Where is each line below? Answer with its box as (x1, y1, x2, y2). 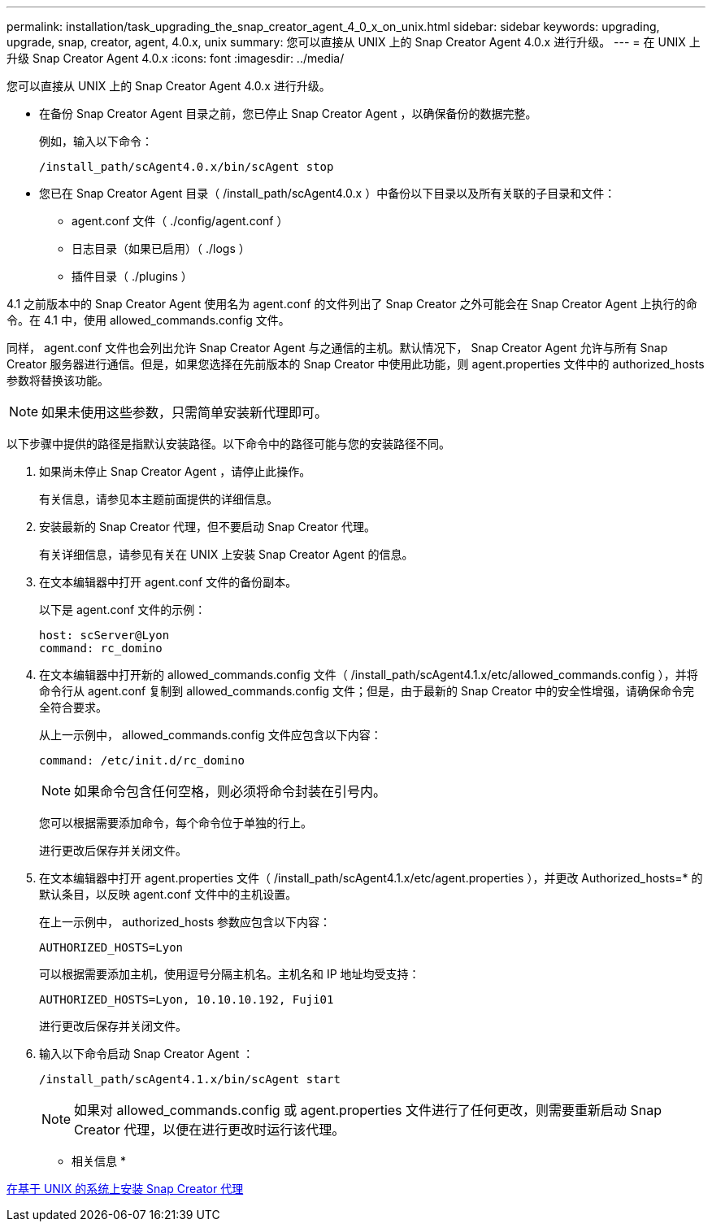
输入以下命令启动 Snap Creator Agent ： (39, 1047, 254, 1060)
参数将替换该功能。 (7, 373, 109, 387)
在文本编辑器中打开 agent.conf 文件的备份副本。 (39, 575, 297, 589)
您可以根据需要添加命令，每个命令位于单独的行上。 (39, 816, 312, 830)
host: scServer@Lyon (39, 629, 170, 642)
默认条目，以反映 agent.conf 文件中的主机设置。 (39, 887, 297, 901)
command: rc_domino (39, 642, 163, 655)
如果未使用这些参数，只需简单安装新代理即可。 (41, 404, 328, 420)
